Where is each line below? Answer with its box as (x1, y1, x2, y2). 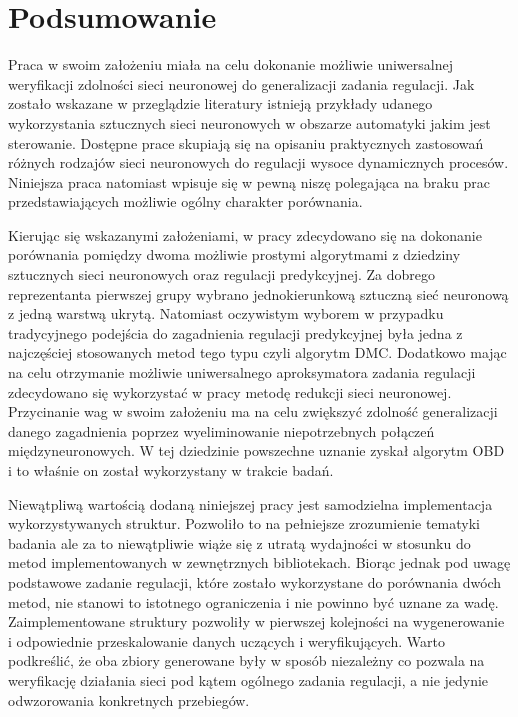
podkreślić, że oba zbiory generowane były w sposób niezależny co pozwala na (8, 650, 485, 671)
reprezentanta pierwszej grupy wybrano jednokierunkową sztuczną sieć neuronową (8, 283, 509, 304)
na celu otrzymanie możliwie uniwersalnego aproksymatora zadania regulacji (8, 362, 476, 383)
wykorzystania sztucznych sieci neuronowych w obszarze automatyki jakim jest (8, 112, 491, 133)
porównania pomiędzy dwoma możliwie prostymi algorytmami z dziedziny (8, 244, 461, 265)
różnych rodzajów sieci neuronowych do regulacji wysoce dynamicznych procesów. (8, 152, 509, 173)
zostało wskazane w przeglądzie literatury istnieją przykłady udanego (8, 93, 433, 114)
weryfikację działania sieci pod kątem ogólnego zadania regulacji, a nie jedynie (8, 669, 489, 690)
